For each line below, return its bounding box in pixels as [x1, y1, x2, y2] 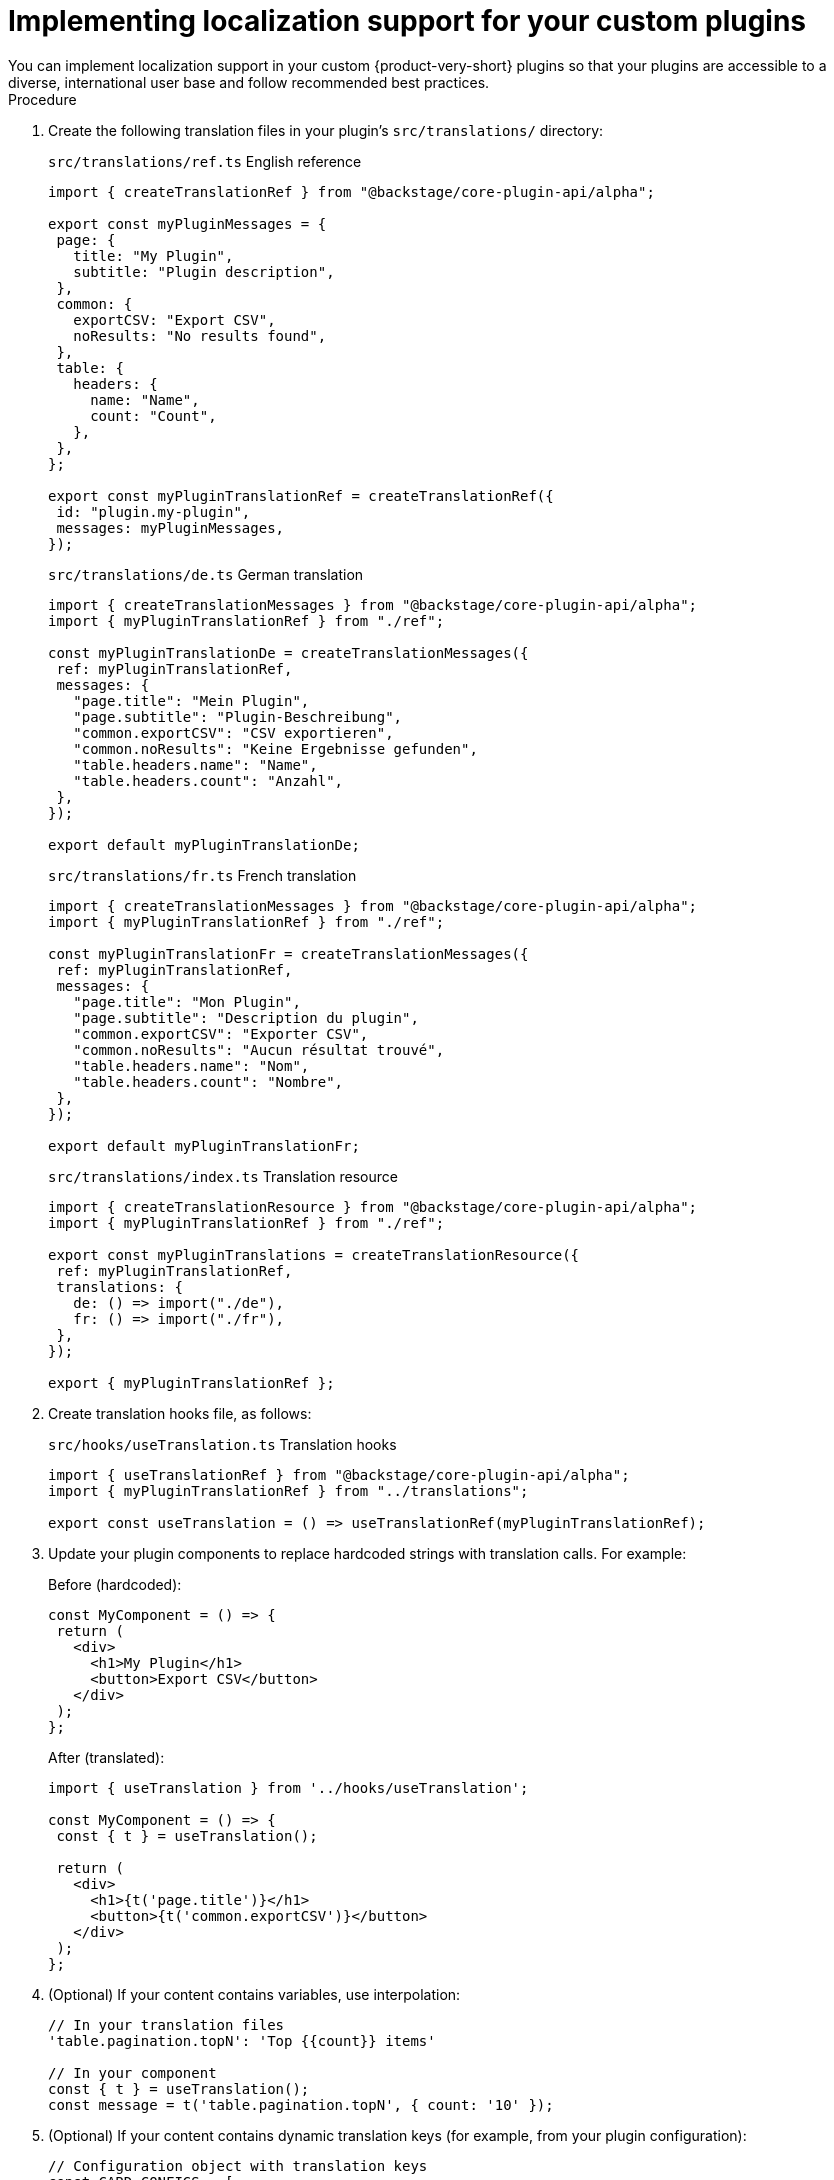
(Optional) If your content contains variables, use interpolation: [48, 1985, 461, 2003]
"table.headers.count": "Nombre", [73, 1073, 344, 1090]
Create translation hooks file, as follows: [48, 1404, 312, 1422]
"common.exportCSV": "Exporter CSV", [73, 1025, 369, 1042]
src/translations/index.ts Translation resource [48, 1167, 398, 1185]
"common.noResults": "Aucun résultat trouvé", [73, 1041, 445, 1058]
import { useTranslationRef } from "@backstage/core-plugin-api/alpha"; [48, 1466, 630, 1483]
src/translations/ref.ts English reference [48, 152, 362, 170]
